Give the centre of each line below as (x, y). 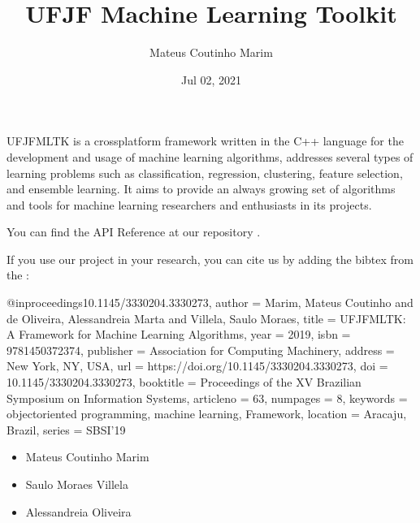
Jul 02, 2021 (211, 79)
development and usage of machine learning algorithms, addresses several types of (210, 156)
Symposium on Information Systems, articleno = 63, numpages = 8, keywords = (207, 398)
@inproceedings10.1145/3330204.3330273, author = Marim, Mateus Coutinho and (210, 303)
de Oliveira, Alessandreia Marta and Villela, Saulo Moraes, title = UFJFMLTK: (206, 318)
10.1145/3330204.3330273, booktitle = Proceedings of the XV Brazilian (184, 382)
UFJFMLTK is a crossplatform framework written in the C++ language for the (205, 141)
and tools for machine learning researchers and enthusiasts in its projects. (189, 204)
